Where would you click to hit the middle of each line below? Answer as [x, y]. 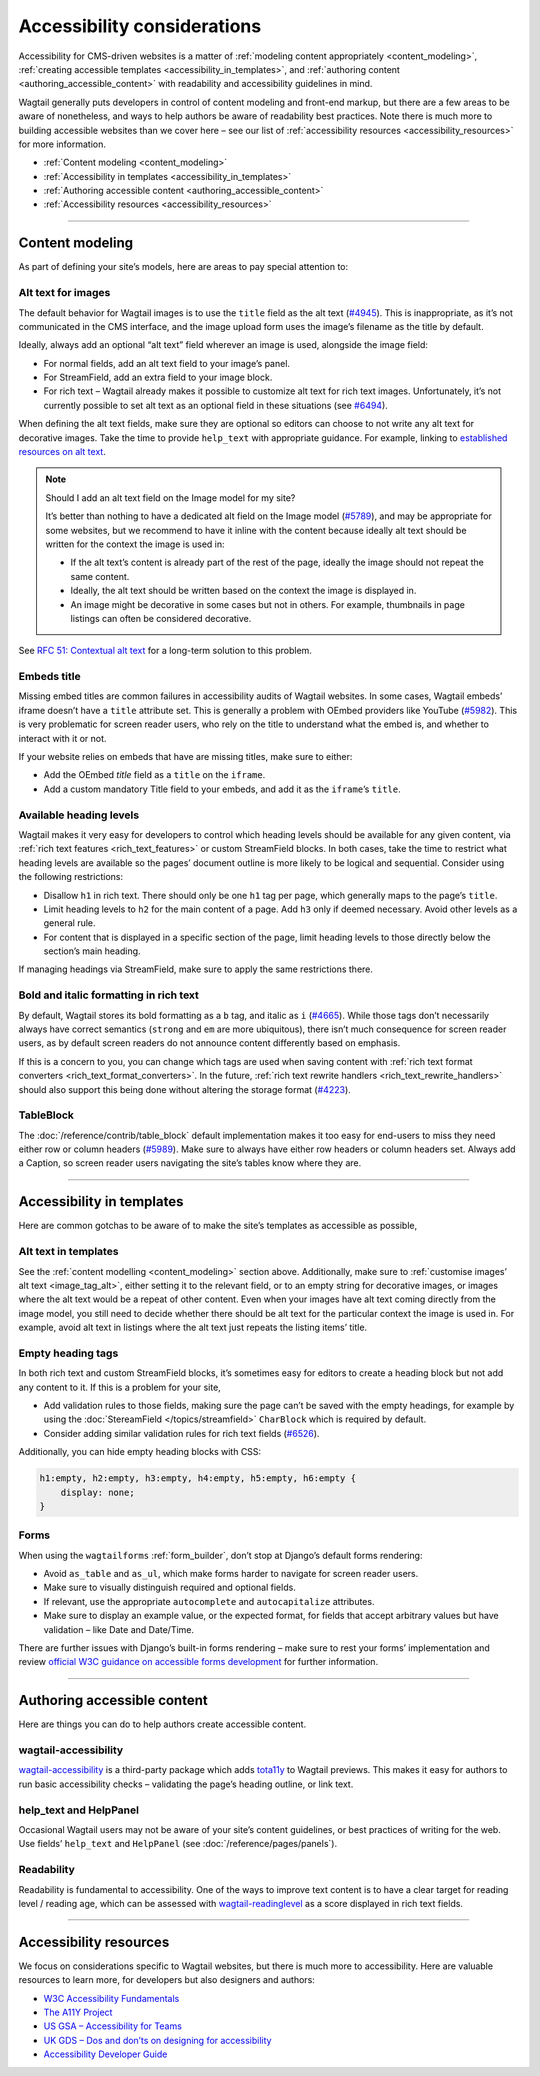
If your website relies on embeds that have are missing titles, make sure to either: [185, 757]
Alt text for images [64, 293]
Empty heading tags [68, 1353]
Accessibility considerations [140, 26]
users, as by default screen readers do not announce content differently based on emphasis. [209, 1043]
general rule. [69, 923]
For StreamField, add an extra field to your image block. [158, 377]
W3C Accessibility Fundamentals [111, 1998]
